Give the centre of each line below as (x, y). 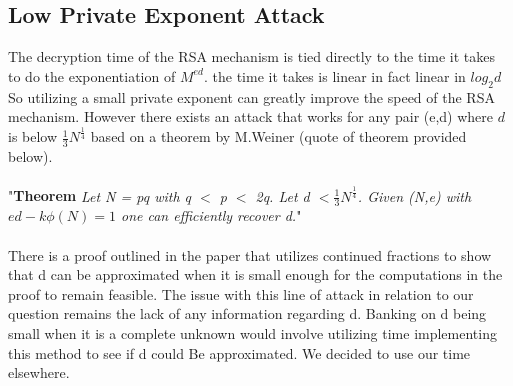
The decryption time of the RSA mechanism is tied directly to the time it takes (251, 56)
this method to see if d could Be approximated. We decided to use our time (239, 352)
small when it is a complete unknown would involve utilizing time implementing (252, 332)
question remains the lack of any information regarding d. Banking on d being (247, 313)
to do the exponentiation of (92, 75)
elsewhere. (39, 372)
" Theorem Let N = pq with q (99, 195)
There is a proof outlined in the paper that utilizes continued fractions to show (250, 254)
